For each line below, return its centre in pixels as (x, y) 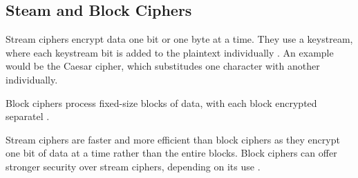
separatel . (28, 116)
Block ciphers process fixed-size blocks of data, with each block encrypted (161, 102)
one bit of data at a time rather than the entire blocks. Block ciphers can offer (171, 153)
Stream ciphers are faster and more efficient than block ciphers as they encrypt (173, 139)
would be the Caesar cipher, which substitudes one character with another (163, 66)
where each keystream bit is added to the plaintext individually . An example (170, 52)
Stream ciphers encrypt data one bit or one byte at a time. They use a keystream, (179, 39)
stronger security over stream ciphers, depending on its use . (133, 166)
